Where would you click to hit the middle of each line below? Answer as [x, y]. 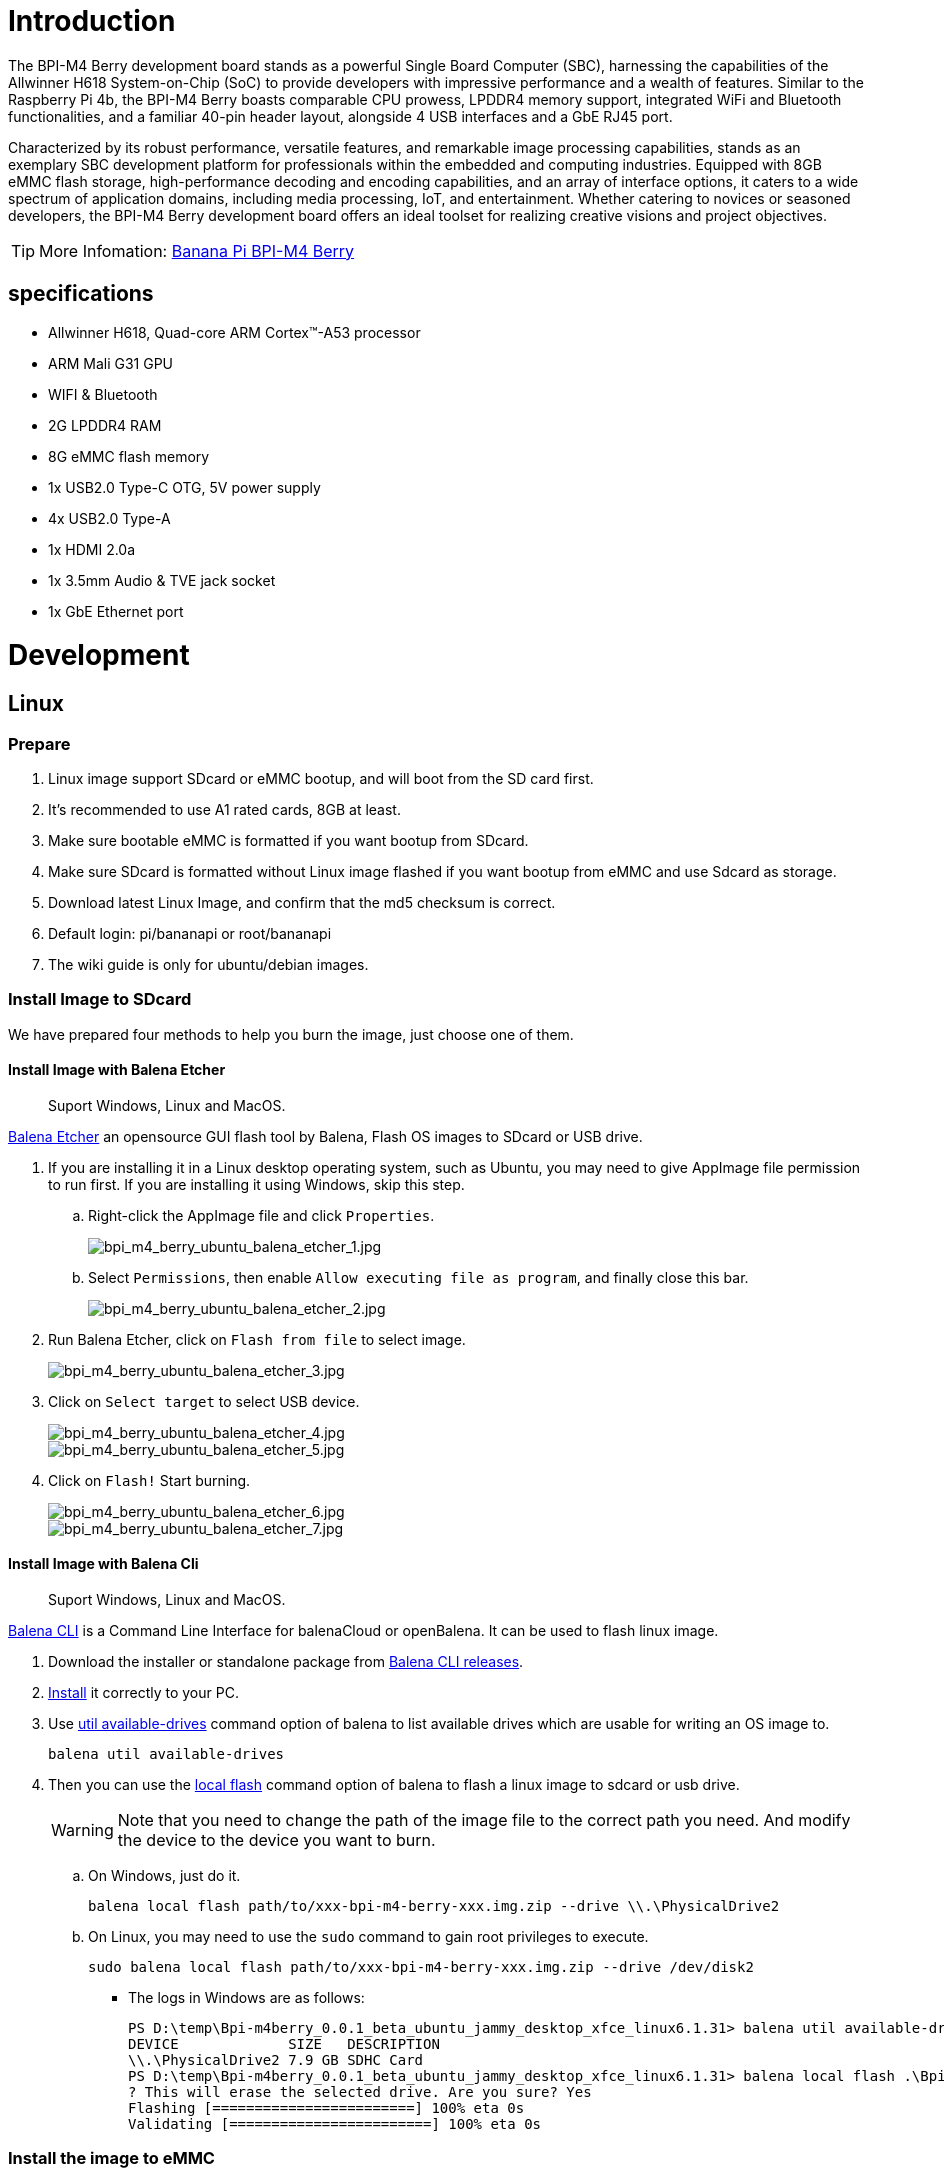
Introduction [92, 21]
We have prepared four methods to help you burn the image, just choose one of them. [291, 1034]
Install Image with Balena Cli [103, 1564]
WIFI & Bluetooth [103, 394]
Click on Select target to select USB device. [204, 1401]
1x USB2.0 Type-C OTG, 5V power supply [184, 487]
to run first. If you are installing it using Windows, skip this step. [256, 1184]
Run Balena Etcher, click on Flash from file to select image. [257, 1339]
